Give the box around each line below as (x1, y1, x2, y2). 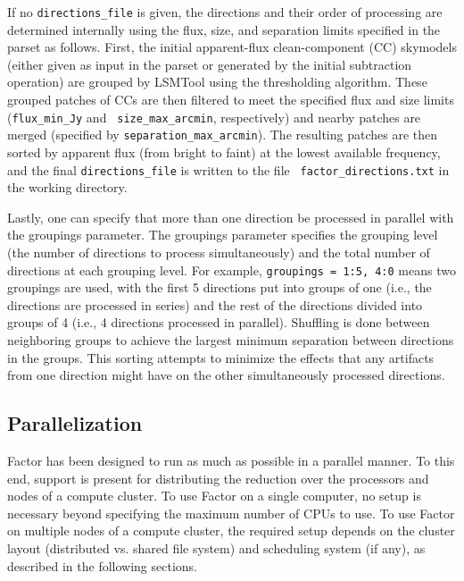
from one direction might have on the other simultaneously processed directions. (7, 366, 445, 384)
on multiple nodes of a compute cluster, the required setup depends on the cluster (7, 521, 455, 540)
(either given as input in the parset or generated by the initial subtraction (7, 55, 412, 73)
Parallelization (7, 409, 143, 437)
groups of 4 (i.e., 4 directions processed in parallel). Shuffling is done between (7, 313, 430, 332)
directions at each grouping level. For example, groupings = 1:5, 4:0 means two (7, 260, 456, 279)
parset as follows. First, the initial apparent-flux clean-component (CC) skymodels (7, 38, 457, 56)
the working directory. (7, 178, 128, 197)
